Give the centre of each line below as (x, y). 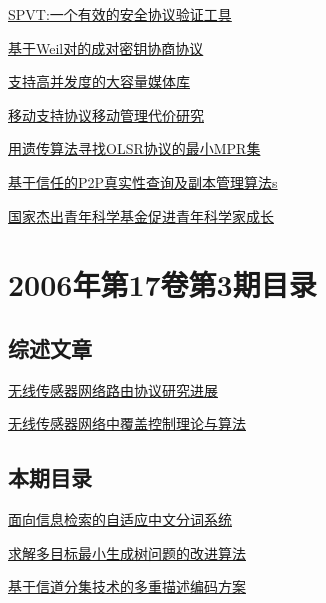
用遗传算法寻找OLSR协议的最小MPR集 (134, 148)
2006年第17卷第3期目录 (162, 284)
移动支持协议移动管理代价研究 (106, 114)
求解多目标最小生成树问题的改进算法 (127, 552)
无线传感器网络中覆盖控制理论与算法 (127, 423)
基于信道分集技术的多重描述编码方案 (127, 586)
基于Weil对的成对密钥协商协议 (106, 47)
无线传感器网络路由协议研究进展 (113, 389)
